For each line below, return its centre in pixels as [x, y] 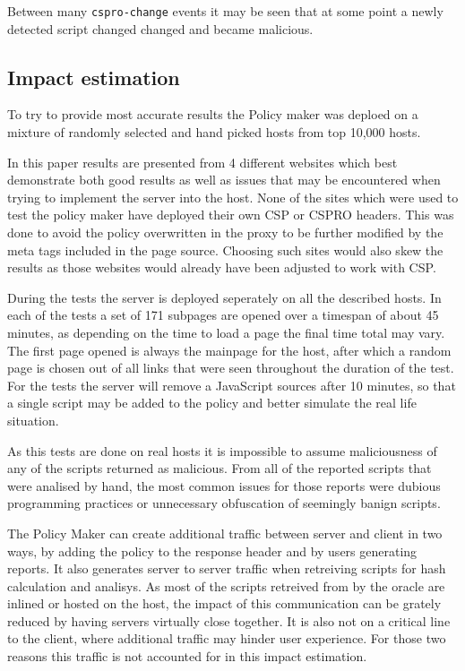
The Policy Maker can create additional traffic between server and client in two [225, 533]
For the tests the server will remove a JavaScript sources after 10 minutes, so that [232, 385]
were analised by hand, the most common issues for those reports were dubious [224, 485]
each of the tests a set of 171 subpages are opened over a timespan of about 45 [223, 315]
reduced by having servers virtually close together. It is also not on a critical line [229, 620]
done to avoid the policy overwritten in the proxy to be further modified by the [225, 232]
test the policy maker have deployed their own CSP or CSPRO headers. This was [231, 215]
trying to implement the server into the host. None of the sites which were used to [233, 197]
